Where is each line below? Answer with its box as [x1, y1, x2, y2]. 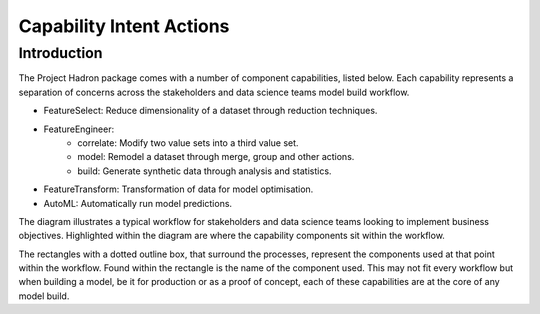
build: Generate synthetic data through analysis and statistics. [77, 165, 332, 177]
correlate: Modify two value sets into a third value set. [77, 136, 299, 149]
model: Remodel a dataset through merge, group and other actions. [77, 151, 355, 163]
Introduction [18, 44, 103, 62]
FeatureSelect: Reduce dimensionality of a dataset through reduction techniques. [43, 105, 378, 117]
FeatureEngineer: [43, 123, 115, 135]
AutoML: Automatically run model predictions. [43, 197, 233, 209]
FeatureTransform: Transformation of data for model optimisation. [43, 183, 314, 195]
